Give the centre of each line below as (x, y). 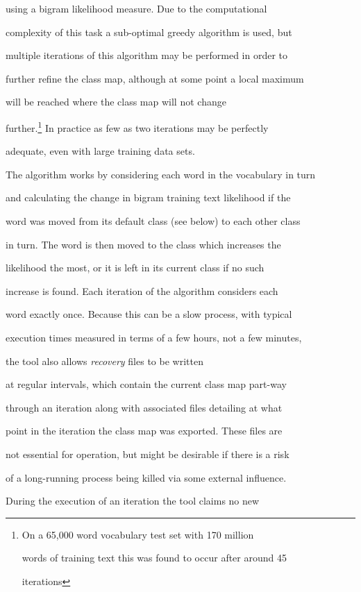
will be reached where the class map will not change (116, 102)
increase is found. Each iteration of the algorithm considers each (142, 290)
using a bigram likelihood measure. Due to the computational (136, 8)
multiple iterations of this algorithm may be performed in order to (147, 55)
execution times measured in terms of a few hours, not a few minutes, (154, 337)
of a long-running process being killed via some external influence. (146, 477)
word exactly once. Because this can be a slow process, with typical (149, 314)
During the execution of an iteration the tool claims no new (133, 501)
